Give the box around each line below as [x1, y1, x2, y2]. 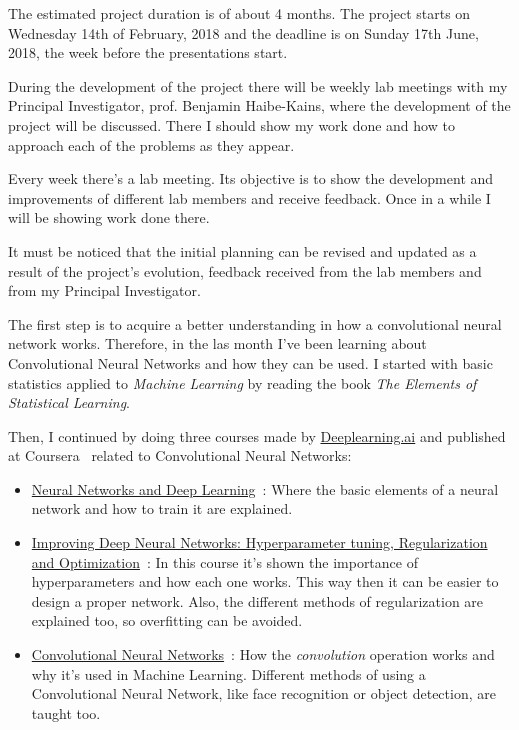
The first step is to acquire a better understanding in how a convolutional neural [8, 313, 502, 334]
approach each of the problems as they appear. [8, 134, 295, 155]
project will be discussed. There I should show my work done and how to [8, 114, 455, 135]
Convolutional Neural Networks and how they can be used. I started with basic [8, 352, 493, 373]
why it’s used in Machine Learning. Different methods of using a [31, 663, 426, 684]
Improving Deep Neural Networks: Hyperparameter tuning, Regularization [31, 532, 488, 553]
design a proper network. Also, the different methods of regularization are [31, 590, 484, 611]
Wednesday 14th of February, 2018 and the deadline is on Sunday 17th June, [8, 22, 479, 43]
